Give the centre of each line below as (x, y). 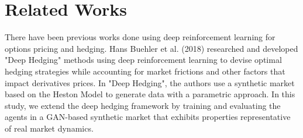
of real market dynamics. (49, 128)
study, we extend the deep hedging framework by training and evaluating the (143, 105)
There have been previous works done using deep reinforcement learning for (140, 37)
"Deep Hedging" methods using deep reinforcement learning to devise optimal (143, 60)
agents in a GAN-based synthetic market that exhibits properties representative (148, 117)
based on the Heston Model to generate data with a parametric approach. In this (150, 94)
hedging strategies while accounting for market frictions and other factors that (145, 71)
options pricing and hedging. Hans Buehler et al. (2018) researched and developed (151, 48)
